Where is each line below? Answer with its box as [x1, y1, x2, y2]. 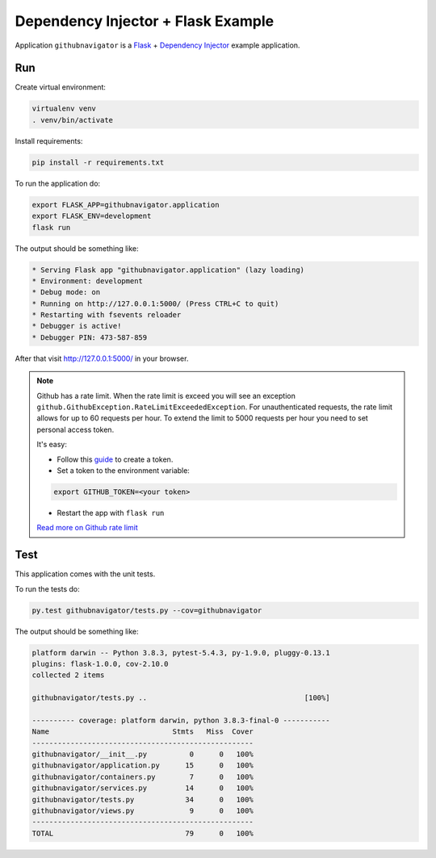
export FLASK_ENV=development [31, 211, 152, 221]
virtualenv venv [31, 104, 97, 113]
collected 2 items [31, 671, 105, 680]
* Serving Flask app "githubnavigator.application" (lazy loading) [31, 265, 305, 274]
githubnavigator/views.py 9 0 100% [31, 806, 254, 815]
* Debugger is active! [31, 321, 122, 331]
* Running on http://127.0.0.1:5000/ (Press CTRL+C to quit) [31, 299, 279, 308]
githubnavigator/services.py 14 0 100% [31, 784, 254, 793]
